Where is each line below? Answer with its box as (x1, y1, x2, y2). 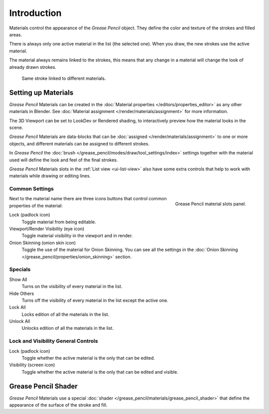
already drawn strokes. (9, 64, 57, 70)
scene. (9, 125, 23, 131)
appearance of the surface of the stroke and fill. (9, 402, 108, 408)
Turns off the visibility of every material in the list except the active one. (21, 297, 169, 303)
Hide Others (9, 290, 34, 296)
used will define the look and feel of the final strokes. (9, 157, 118, 163)
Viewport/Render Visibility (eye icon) (9, 226, 85, 232)
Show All (9, 276, 27, 282)
